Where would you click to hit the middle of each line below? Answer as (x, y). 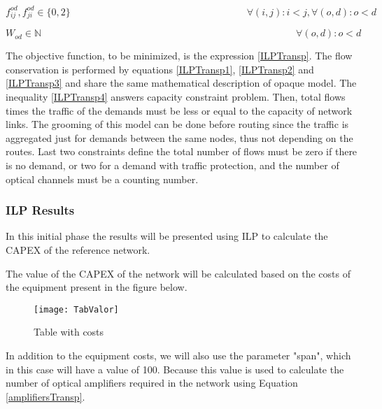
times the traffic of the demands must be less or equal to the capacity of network (179, 110)
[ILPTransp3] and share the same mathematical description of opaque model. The (181, 83)
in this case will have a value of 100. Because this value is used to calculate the (175, 369)
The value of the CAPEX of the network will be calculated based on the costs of (178, 273)
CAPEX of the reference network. (78, 249)
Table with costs (69, 332)
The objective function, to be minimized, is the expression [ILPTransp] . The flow (179, 56)
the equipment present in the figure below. (97, 287)
